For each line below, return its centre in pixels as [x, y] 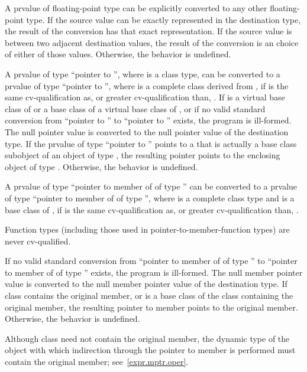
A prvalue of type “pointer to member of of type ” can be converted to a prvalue [151, 186]
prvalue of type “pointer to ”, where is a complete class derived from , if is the [147, 85]
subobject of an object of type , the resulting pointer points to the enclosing [143, 155]
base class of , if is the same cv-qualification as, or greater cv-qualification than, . [152, 209]
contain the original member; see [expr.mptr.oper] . [97, 362]
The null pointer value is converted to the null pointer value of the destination [147, 131]
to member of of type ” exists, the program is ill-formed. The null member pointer [154, 272]
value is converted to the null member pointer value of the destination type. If [146, 284]
